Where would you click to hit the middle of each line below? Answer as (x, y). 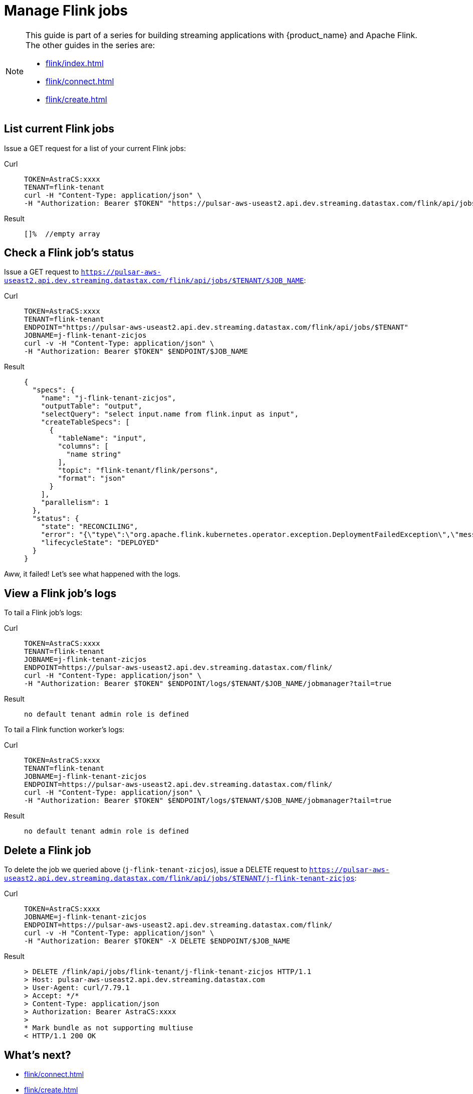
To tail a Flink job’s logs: (43, 613)
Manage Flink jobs (66, 11)
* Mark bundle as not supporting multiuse (109, 1028)
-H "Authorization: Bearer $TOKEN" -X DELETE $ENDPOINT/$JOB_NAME (157, 941)
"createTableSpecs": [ (85, 422)
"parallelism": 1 (75, 503)
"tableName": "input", (102, 438)
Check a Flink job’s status (69, 253)
